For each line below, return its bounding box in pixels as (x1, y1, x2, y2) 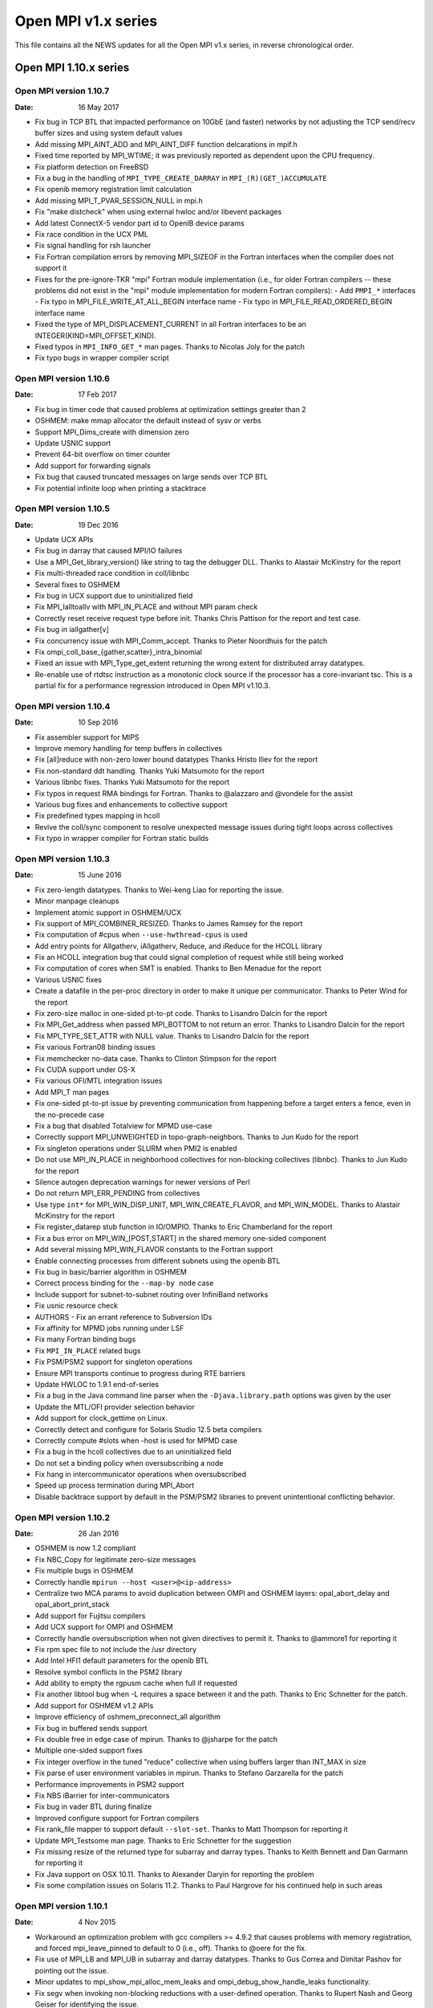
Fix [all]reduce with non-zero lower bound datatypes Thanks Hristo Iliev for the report (34, 755, 318, 765)
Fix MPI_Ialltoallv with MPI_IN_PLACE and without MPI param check (34, 602, 258, 612)
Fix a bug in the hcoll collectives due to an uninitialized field (34, 1447, 232, 1457)
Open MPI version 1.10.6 (14, 373, 110, 385)
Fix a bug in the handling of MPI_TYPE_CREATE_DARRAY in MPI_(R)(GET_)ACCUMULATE (34, 173, 327, 183)
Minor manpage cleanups (34, 896, 119, 906)
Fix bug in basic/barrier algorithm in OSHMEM (34, 1267, 188, 1277)
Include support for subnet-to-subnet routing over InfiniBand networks (34, 1289, 269, 1299)
